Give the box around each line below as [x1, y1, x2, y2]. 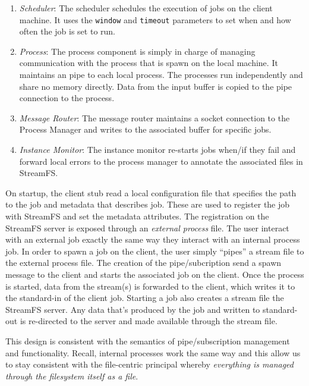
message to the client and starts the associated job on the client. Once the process [5, 268, 304, 280]
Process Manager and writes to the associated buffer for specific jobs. [19, 123, 272, 136]
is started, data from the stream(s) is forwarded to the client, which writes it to [5, 280, 295, 292]
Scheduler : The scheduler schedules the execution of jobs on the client [19, 2, 273, 14]
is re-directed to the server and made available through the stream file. [20, 315, 278, 327]
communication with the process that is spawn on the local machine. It [19, 57, 278, 69]
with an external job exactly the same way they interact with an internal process [5, 233, 300, 246]
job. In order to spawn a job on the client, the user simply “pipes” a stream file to [5, 244, 304, 257]
